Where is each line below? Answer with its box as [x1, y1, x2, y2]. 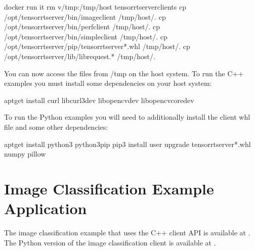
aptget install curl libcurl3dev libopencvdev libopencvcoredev [4, 94, 194, 105]
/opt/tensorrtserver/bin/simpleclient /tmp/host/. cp [4, 31, 167, 41]
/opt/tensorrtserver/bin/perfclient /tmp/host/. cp [4, 21, 160, 32]
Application [4, 198, 87, 219]
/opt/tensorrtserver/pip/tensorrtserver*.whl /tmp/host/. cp [4, 41, 190, 52]
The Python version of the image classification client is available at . [4, 237, 216, 247]
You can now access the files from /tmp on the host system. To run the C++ [4, 68, 244, 78]
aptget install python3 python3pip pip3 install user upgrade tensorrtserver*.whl [4, 138, 251, 149]
